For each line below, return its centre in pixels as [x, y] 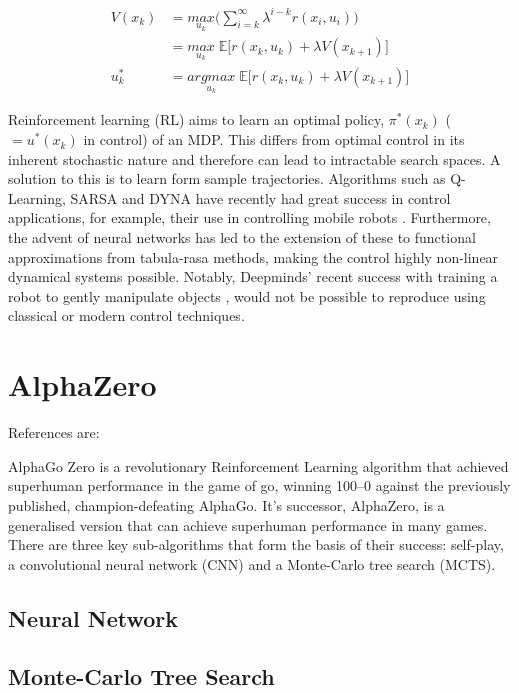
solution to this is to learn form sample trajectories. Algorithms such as [227, 178]
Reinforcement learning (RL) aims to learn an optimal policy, [196, 119]
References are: [54, 432]
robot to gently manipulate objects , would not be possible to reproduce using [247, 295]
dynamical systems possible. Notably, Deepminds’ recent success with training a [253, 276]
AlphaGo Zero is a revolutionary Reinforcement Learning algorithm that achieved [258, 465]
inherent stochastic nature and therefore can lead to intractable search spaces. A [254, 158]
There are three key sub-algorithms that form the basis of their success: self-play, [256, 544]
